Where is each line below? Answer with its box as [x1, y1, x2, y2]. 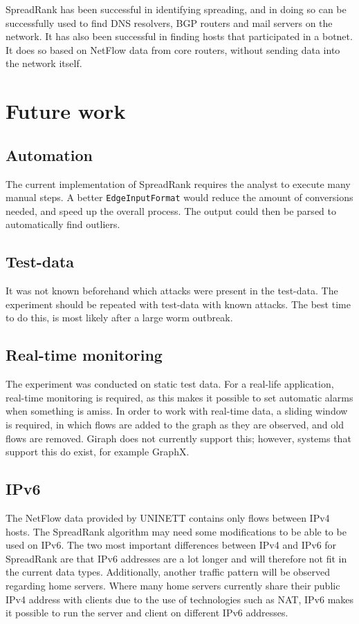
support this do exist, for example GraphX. [6, 444, 190, 459]
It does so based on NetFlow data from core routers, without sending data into [6, 42, 340, 57]
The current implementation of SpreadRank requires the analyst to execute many [6, 176, 351, 191]
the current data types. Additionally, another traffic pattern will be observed [6, 565, 331, 579]
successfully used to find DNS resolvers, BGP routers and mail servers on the [6, 15, 333, 30]
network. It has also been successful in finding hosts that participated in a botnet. [6, 29, 353, 44]
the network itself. [6, 56, 82, 70]
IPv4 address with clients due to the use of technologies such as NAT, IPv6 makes [6, 592, 354, 606]
